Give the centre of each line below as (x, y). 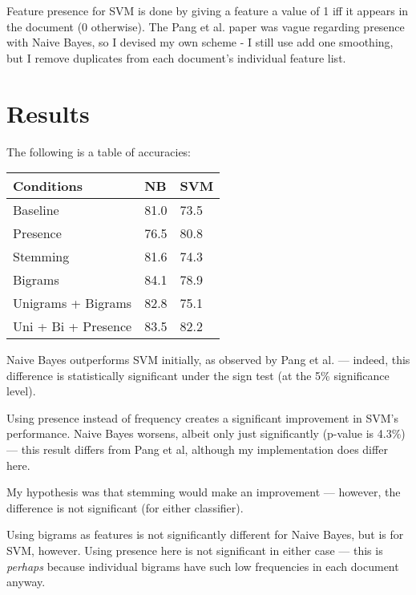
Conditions (48, 186)
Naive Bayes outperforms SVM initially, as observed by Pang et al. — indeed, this (208, 360)
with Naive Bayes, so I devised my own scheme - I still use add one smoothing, (200, 42)
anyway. (26, 582)
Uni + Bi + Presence (73, 326)
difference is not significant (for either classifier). (125, 507)
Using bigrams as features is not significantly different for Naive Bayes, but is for (205, 534)
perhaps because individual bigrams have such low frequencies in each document (203, 566)
